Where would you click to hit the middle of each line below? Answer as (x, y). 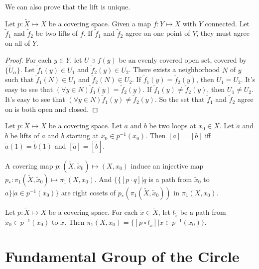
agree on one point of (158, 33)
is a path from (170, 179)
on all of (18, 43)
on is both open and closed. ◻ (52, 109)
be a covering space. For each (93, 212)
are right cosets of (89, 192)
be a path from (203, 212)
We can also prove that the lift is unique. (68, 6)
